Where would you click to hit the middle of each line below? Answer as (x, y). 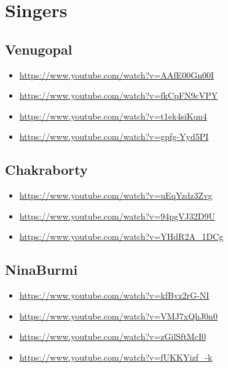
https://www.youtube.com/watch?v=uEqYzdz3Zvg (116, 195)
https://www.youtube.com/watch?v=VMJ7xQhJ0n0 (118, 316)
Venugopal (39, 49)
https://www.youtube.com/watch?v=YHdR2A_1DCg (121, 236)
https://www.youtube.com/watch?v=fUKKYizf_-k (116, 357)
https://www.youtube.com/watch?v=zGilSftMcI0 (112, 336)
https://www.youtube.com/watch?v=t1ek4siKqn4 (113, 116)
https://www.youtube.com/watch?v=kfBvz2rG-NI (114, 295)
